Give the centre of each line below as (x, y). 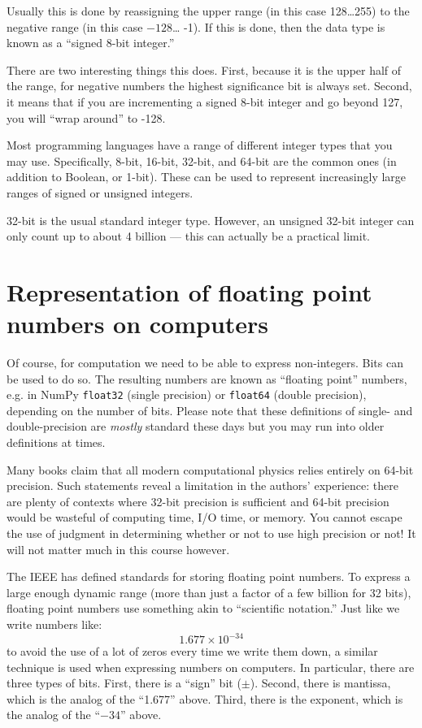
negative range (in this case (75, 26)
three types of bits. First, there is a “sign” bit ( (124, 683)
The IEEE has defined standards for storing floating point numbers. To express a (209, 576)
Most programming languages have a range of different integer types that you (200, 145)
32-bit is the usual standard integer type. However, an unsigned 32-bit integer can (211, 220)
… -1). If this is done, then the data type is (278, 26)
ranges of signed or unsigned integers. (100, 192)
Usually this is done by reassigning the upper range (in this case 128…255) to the (208, 11)
